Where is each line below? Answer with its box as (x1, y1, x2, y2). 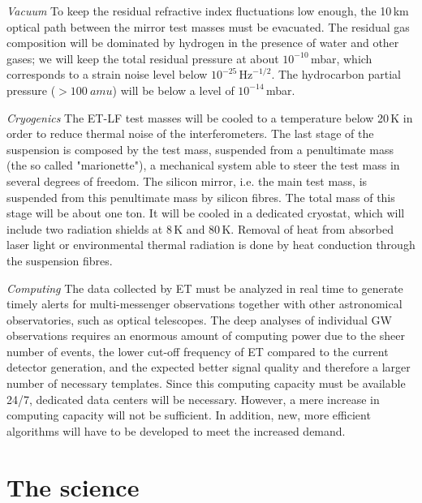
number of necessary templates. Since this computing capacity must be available (6, 375, 406, 392)
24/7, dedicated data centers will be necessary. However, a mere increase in (6, 390, 380, 407)
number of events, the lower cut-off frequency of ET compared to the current (6, 342, 389, 359)
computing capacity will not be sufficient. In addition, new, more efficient (6, 406, 371, 423)
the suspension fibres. (6, 251, 113, 269)
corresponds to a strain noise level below (6, 66, 208, 83)
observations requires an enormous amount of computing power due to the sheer (6, 327, 405, 344)
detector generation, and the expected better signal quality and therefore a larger (6, 359, 411, 376)
